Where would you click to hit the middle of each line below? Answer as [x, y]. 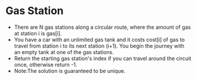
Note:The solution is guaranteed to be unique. [70, 71]
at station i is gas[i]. [38, 33]
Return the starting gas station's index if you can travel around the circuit [103, 58]
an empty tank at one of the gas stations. [64, 52]
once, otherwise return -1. [45, 64]
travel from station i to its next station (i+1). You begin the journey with [99, 46]
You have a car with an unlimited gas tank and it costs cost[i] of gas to [99, 39]
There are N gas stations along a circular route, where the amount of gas [102, 27]
